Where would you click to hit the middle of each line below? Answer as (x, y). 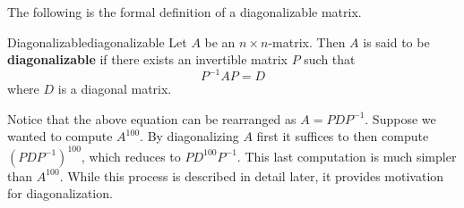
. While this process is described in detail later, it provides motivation (252, 175)
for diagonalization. (60, 193)
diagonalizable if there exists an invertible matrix (147, 59)
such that (330, 59)
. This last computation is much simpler (347, 156)
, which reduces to (131, 156)
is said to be (396, 42)
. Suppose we (400, 118)
